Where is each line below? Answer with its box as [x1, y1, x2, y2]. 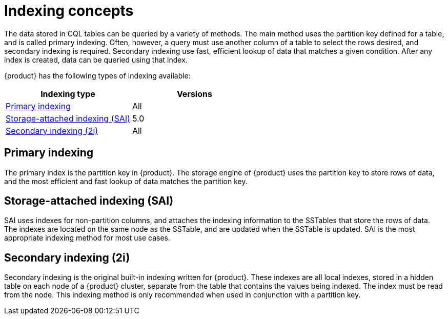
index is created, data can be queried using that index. [4, 55, 188, 64]
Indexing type [40, 88, 95, 99]
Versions [176, 88, 212, 99]
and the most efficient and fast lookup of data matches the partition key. [4, 176, 248, 186]
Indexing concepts [4, 2, 134, 19]
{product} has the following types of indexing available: [4, 71, 191, 80]
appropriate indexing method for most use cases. [4, 233, 170, 243]
